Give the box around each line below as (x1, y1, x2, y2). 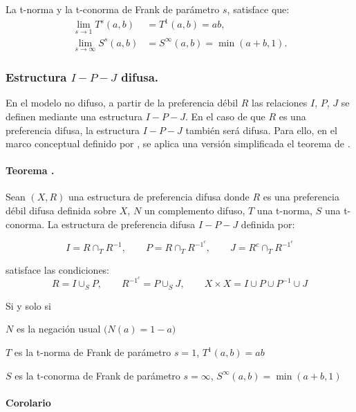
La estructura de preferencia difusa (47, 216, 196, 231)
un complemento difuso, (144, 203, 245, 218)
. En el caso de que (185, 109, 265, 123)
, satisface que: (227, 2, 290, 16)
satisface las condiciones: (6, 262, 110, 277)
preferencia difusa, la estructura (6, 122, 140, 137)
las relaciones (252, 95, 308, 110)
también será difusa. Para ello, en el (185, 122, 337, 137)
